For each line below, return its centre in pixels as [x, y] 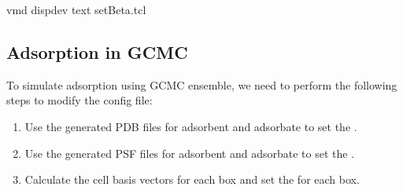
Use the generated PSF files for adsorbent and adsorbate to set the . [189, 153]
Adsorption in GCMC [97, 51]
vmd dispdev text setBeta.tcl [76, 9]
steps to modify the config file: [79, 100]
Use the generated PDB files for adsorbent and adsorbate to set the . [191, 126]
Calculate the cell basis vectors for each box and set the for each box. [192, 179]
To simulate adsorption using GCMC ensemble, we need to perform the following [202, 84]
